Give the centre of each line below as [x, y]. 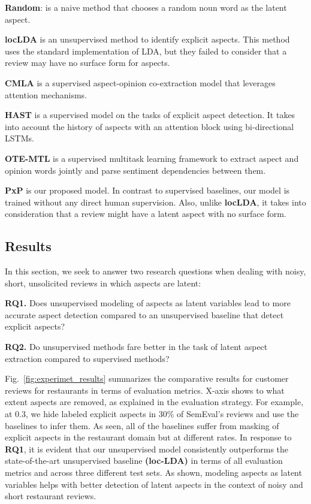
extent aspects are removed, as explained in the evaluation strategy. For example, [154, 402]
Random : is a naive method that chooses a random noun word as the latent [146, 7]
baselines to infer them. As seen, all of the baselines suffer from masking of [142, 425]
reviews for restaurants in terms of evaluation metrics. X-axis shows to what [145, 390]
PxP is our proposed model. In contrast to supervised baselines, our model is [147, 190]
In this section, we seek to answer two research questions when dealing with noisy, [155, 271]
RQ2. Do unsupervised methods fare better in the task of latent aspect [136, 347]
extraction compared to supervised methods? [87, 358]
